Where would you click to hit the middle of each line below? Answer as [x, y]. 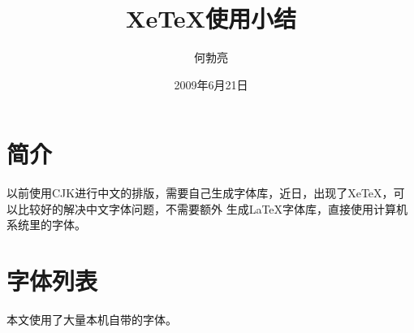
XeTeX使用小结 [211, 18]
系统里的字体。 [46, 225]
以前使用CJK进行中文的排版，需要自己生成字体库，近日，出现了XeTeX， [200, 193]
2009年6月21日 [211, 84]
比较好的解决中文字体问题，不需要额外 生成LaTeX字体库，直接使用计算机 [213, 208]
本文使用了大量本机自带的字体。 [92, 320]
